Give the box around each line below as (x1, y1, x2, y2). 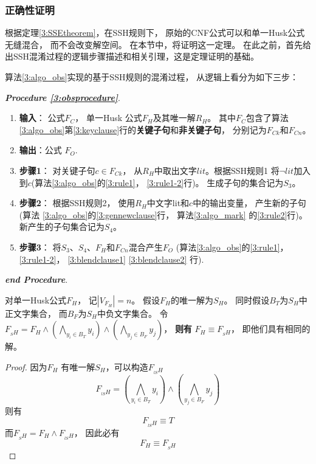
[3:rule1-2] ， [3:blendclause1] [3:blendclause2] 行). (19, 252, 204, 265)
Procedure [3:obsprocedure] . (5, 91, 120, 103)
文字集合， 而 (13, 306, 67, 319)
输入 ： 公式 (19, 111, 65, 124)
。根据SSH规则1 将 (205, 164, 280, 176)
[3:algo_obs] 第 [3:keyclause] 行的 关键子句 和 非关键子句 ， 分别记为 (19, 123, 267, 136)
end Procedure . (5, 273, 68, 286)
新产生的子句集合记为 (19, 220, 105, 233)
